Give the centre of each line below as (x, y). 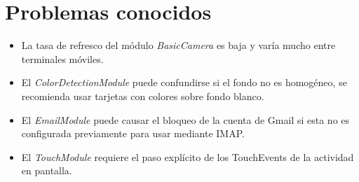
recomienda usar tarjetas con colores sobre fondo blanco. (143, 96)
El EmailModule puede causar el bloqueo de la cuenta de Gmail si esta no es (185, 119)
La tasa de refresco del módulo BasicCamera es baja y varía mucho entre (178, 45)
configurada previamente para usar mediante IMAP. (133, 133)
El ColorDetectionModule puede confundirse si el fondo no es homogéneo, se (184, 82)
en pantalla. (47, 170)
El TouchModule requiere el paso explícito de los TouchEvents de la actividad (188, 156)
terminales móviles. (62, 58)
